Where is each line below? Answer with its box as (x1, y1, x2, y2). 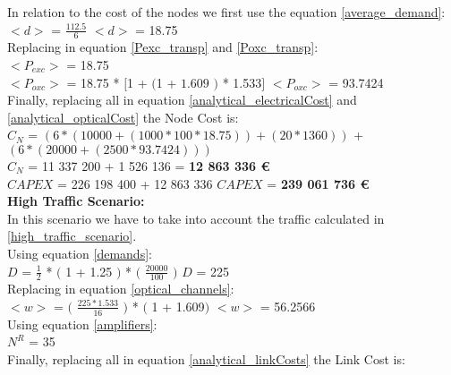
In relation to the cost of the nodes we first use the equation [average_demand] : (7, 3, 446, 21)
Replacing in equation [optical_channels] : (7, 279, 234, 298)
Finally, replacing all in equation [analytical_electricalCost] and (7, 90, 357, 109)
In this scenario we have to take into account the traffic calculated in (7, 209, 385, 227)
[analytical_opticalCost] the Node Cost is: (7, 107, 239, 126)
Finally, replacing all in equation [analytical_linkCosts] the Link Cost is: (7, 349, 405, 368)
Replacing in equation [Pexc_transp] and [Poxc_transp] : (7, 38, 319, 56)
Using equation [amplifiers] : (7, 314, 157, 333)
